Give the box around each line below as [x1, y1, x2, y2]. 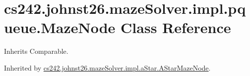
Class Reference [121, 17, 231, 38]
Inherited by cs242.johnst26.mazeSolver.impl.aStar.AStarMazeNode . [4, 62, 211, 73]
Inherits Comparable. [4, 46, 68, 56]
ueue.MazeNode [4, 17, 116, 38]
